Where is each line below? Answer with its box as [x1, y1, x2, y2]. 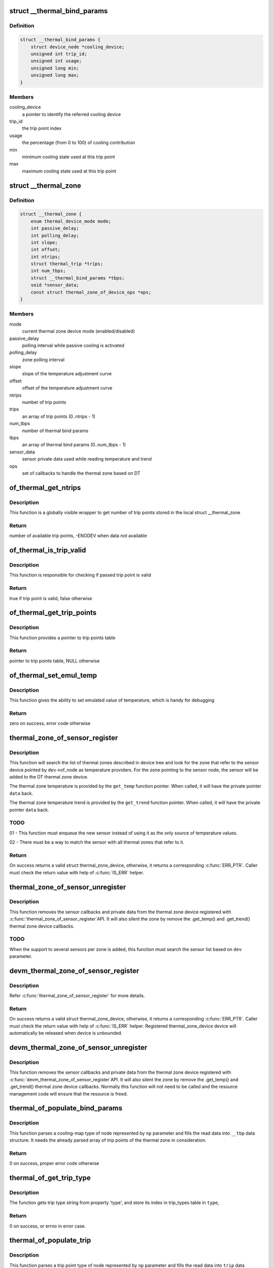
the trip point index [22, 125, 62, 131]
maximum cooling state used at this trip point [22, 168, 117, 174]
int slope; [30, 239, 58, 245]
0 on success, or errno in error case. [9, 1223, 86, 1229]
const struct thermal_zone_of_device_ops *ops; [30, 289, 152, 295]
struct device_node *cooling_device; [30, 44, 125, 50]
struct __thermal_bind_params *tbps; [30, 275, 125, 281]
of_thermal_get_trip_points [9, 609, 97, 617]
